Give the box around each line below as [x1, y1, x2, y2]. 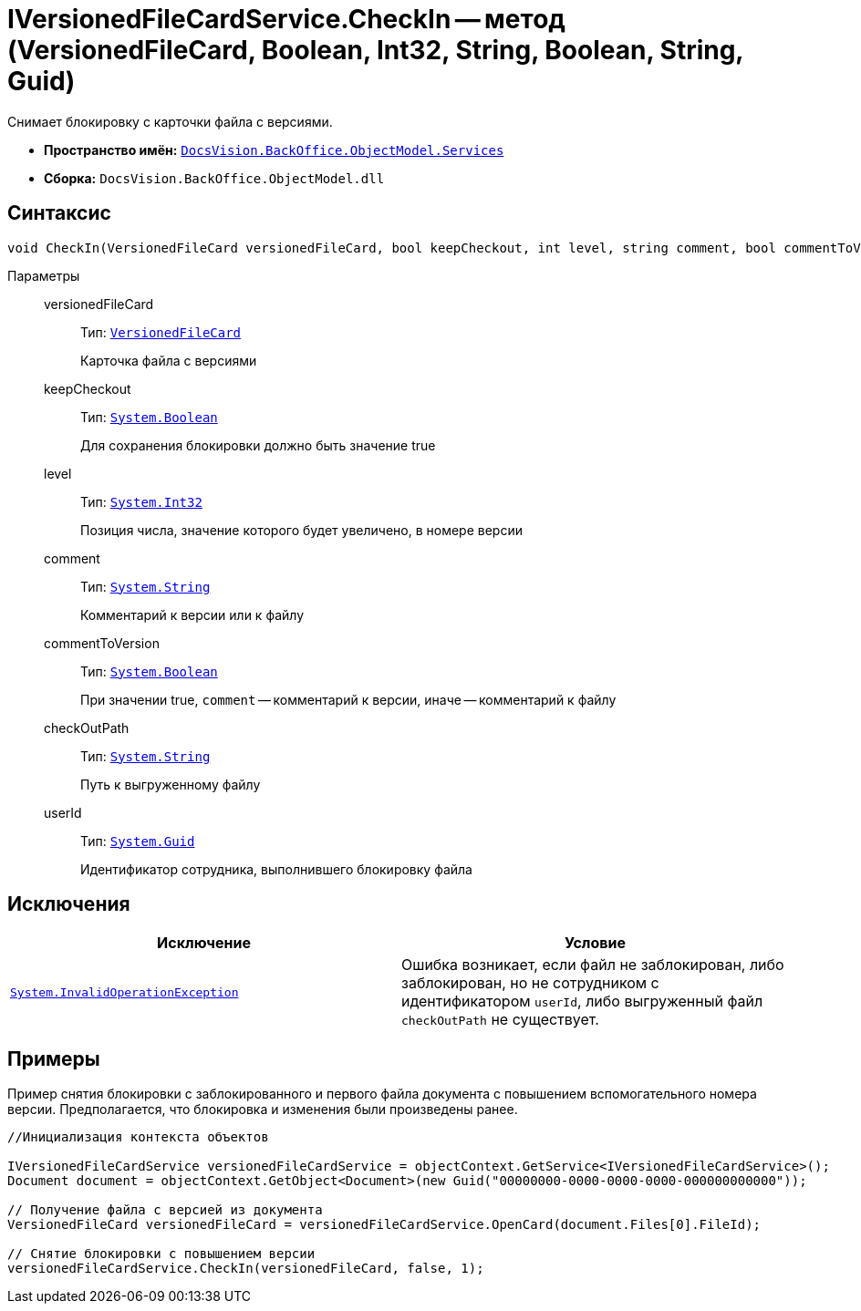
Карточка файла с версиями [80, 352, 257, 368]
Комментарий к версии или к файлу [80, 606, 304, 623]
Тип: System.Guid [80, 832, 195, 849]
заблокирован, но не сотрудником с [401, 974, 659, 993]
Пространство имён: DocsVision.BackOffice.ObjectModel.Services [44, 141, 504, 158]
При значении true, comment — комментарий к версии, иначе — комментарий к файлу [80, 691, 617, 707]
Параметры [7, 267, 80, 284]
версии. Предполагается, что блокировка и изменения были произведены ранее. [7, 1101, 518, 1118]
